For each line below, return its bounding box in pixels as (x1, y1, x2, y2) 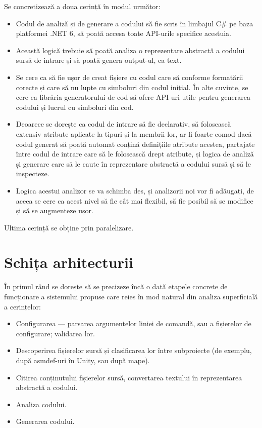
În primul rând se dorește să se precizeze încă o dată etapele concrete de (4, 281, 228, 292)
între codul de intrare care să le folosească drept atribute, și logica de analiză (16, 148, 254, 159)
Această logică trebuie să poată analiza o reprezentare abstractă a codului (16, 45, 245, 55)
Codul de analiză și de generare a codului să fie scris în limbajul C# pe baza (16, 18, 253, 28)
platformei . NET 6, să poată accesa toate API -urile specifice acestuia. (16, 28, 232, 38)
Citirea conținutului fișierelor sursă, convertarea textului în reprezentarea (16, 372, 242, 382)
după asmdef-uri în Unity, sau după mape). (16, 355, 150, 365)
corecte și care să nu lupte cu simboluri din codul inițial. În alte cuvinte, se (16, 82, 248, 92)
